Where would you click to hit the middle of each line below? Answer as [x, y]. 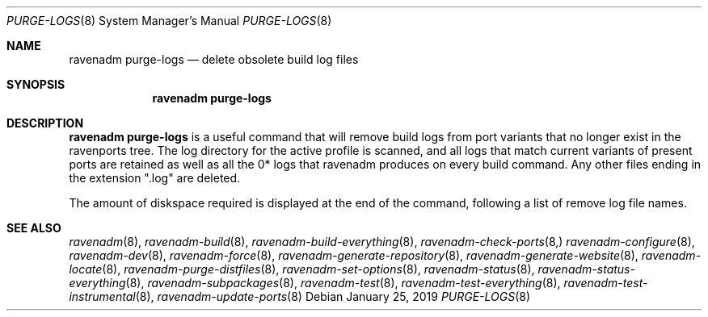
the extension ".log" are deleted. [155, 178]
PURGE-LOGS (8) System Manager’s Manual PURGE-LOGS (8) [169, 21]
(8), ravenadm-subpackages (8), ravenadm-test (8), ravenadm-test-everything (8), [343, 283]
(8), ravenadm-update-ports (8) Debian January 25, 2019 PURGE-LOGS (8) [333, 296]
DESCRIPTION [45, 123]
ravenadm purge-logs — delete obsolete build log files [214, 59]
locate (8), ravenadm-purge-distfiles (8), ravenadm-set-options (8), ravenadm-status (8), [302, 269]
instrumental [102, 296]
